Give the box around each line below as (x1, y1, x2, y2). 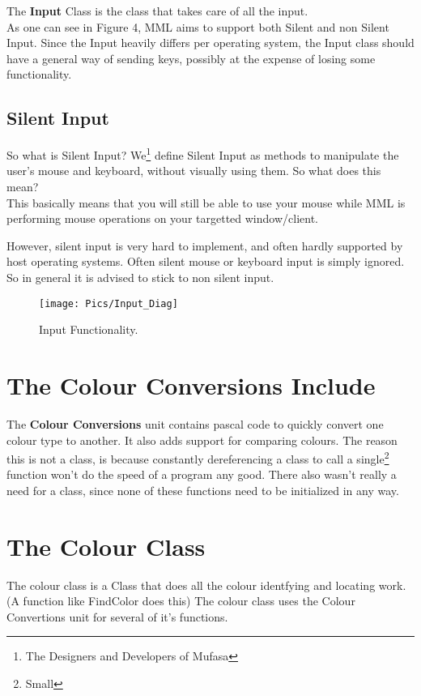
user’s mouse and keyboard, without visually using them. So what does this (6, 162, 381, 179)
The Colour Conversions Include (6, 369, 376, 402)
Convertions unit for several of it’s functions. (6, 608, 228, 625)
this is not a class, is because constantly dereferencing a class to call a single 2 (6, 448, 389, 467)
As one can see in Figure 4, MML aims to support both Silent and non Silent (6, 18, 389, 35)
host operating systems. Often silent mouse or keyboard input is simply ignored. (6, 253, 405, 270)
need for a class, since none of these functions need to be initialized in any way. (6, 481, 399, 498)
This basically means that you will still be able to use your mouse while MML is (6, 194, 406, 211)
